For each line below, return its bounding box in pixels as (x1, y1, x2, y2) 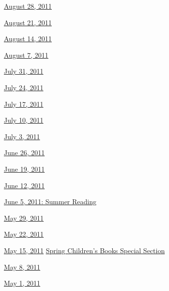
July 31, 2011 (4, 66, 44, 76)
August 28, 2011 (4, 1, 52, 11)
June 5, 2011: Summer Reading (4, 196, 96, 207)
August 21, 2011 (4, 17, 52, 27)
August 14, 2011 (4, 33, 52, 44)
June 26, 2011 (4, 147, 45, 158)
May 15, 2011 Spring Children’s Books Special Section (4, 245, 165, 255)
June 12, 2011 (4, 180, 45, 190)
